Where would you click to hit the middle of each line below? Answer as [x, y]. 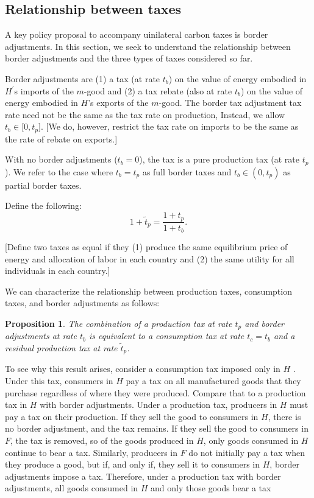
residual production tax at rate [61, 348]
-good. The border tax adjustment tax [230, 103]
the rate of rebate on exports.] [61, 139]
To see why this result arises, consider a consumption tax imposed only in [143, 369]
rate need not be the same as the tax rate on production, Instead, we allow [145, 114]
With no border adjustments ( [61, 159]
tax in [16, 405]
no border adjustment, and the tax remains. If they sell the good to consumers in [157, 428]
